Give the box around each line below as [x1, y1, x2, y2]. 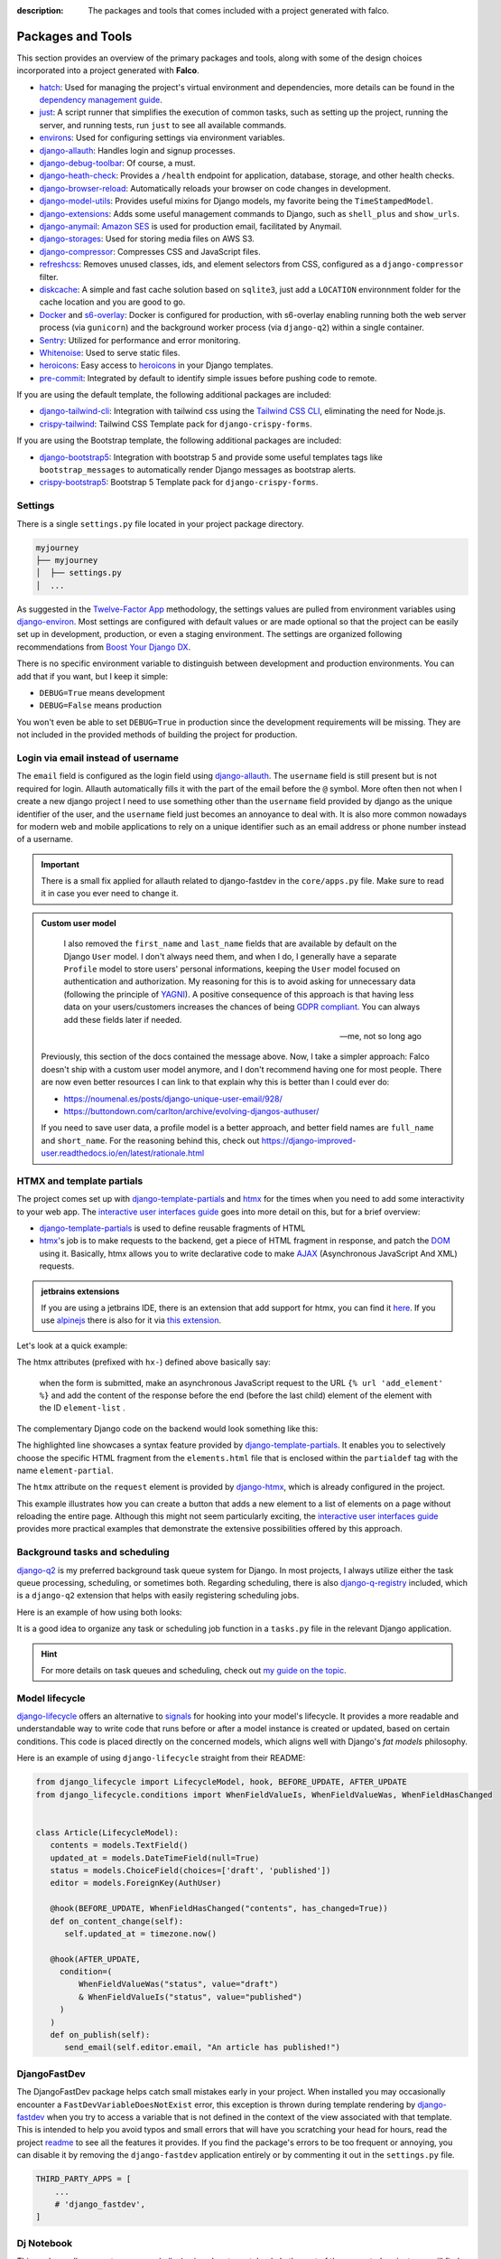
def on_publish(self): [50, 2029, 151, 2040]
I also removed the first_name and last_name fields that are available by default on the [63, 938, 397, 949]
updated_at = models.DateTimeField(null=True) [50, 1852, 260, 1863]
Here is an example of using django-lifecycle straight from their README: [16, 1753, 306, 1764]
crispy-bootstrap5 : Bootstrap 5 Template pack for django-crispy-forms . [39, 477, 319, 488]
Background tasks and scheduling [16, 1546, 170, 1559]
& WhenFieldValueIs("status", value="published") [78, 1992, 302, 2001]
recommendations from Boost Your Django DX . [16, 642, 191, 652]
